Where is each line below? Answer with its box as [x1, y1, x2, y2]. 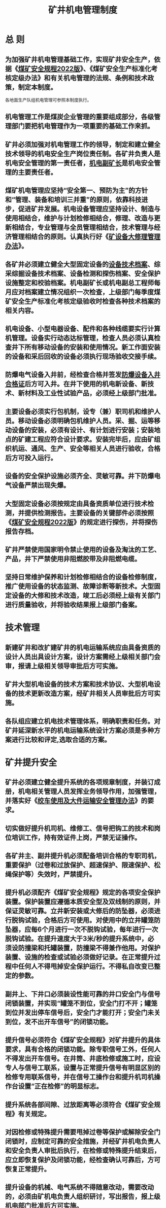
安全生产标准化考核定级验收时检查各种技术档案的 [11, 297, 161, 306]
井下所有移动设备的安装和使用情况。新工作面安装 [11, 343, 161, 351]
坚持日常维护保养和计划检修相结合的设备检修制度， [5, 573, 161, 582]
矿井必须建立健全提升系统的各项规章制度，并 [5, 778, 141, 787]
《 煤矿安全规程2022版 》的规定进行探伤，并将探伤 [5, 518, 158, 526]
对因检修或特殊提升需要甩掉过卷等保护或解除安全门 [5, 1128, 161, 1136]
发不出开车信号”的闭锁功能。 [24, 1017, 112, 1026]
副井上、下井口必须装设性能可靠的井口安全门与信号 [5, 990, 161, 998]
